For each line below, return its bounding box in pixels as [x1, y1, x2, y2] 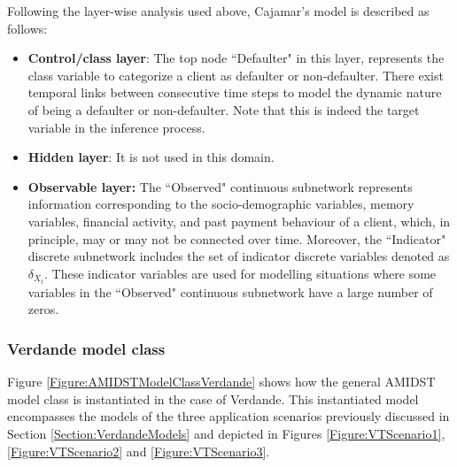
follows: [7, 19, 48, 37]
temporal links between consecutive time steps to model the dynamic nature [27, 83, 442, 102]
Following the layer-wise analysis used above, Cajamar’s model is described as [7, 2, 430, 19]
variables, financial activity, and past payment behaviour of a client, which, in [27, 211, 451, 230]
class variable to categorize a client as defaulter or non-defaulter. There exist [27, 65, 444, 84]
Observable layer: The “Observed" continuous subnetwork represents [27, 177, 413, 195]
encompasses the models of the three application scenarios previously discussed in [7, 407, 450, 425]
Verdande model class [7, 337, 166, 359]
